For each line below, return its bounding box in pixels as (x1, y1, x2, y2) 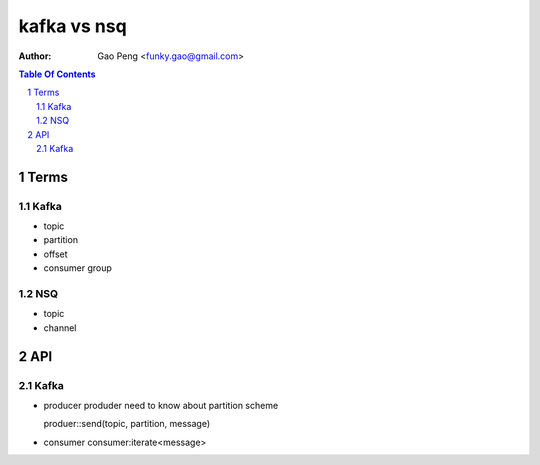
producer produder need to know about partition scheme (43, 399, 279, 411)
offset (43, 248, 69, 260)
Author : (18, 50, 52, 62)
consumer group (43, 262, 112, 274)
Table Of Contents (18, 68, 96, 80)
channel (43, 321, 77, 334)
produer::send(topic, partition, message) (43, 418, 211, 430)
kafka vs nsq (18, 15, 127, 37)
